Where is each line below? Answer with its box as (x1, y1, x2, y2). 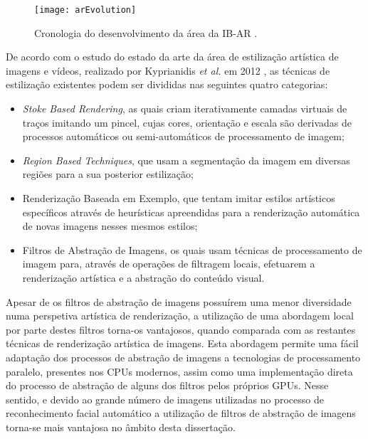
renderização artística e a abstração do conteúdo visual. (22, 270, 265, 285)
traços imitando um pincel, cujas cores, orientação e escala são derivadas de (22, 115, 352, 129)
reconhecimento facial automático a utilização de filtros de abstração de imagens (6, 406, 356, 421)
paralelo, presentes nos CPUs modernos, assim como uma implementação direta (6, 364, 353, 379)
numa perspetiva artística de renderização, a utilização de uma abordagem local (6, 308, 354, 323)
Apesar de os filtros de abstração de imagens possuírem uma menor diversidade (6, 294, 352, 309)
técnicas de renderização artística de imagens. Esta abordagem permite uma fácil (6, 336, 359, 351)
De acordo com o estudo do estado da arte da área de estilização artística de (6, 49, 339, 64)
